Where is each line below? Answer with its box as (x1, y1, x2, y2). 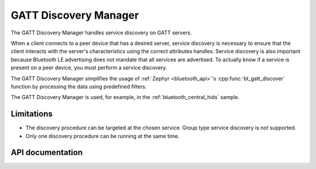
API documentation (11, 147, 83, 157)
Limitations (11, 109, 53, 119)
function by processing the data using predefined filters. (11, 83, 147, 90)
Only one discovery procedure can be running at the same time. (25, 132, 180, 139)
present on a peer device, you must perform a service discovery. (11, 64, 167, 71)
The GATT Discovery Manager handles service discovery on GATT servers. (11, 29, 193, 36)
